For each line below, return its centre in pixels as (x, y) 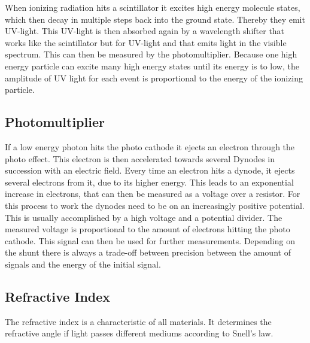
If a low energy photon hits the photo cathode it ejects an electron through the (150, 146)
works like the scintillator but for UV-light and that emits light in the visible (146, 42)
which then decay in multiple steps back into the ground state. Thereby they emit (155, 19)
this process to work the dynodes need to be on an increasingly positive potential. (155, 205)
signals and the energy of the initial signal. (83, 264)
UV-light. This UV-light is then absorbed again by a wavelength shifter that (145, 31)
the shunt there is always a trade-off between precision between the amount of (148, 252)
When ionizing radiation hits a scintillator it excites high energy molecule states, (153, 7)
